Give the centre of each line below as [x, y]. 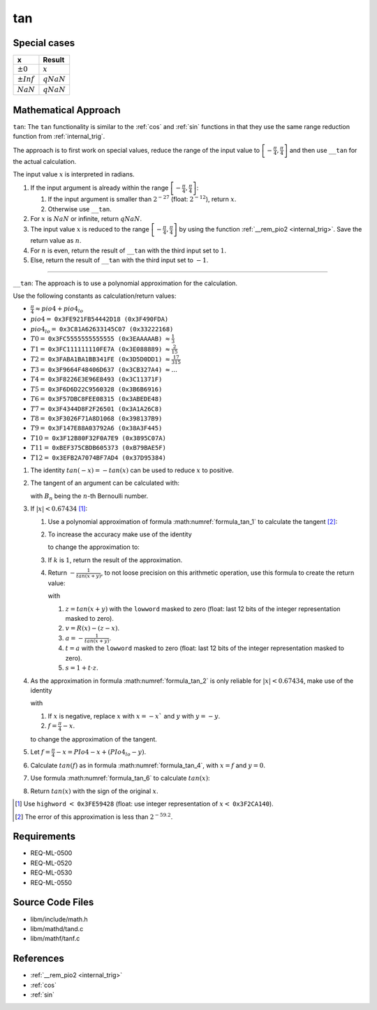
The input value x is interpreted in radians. [74, 174]
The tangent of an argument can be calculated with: [105, 483]
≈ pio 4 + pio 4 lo [59, 310]
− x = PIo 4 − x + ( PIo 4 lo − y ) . [101, 753]
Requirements [44, 837]
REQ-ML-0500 [51, 853]
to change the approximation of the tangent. [94, 739]
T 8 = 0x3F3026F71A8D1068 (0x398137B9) [96, 418]
